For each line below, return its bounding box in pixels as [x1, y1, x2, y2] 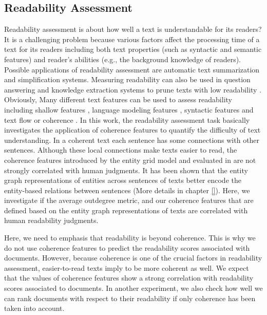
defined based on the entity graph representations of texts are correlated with [4, 205, 248, 215]
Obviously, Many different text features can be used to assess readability [4, 94, 232, 105]
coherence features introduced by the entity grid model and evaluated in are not [4, 154, 256, 165]
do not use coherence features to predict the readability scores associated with [4, 242, 250, 253]
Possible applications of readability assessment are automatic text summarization [4, 64, 260, 75]
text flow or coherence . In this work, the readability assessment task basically [4, 114, 250, 125]
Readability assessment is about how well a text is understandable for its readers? [4, 24, 262, 34]
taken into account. [4, 303, 65, 313]
